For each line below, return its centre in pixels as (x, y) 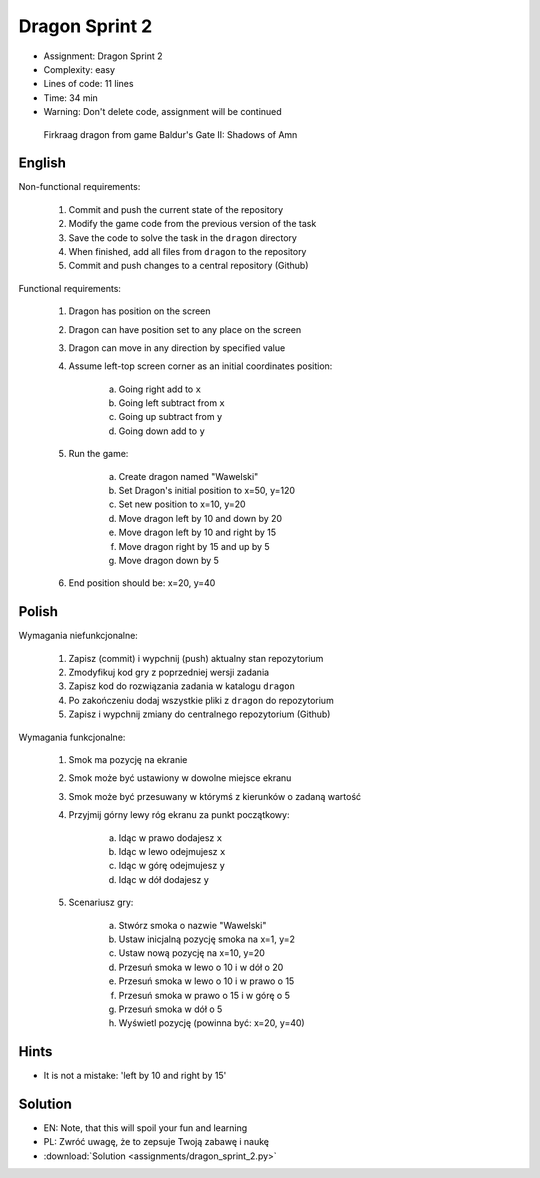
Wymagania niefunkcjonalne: (78, 636)
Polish (38, 611)
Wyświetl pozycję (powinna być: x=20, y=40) (211, 1023)
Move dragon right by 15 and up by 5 (194, 546)
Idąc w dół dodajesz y (164, 879)
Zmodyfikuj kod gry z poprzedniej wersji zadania (169, 672)
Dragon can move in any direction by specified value (177, 347)
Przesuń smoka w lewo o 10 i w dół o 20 (201, 967)
